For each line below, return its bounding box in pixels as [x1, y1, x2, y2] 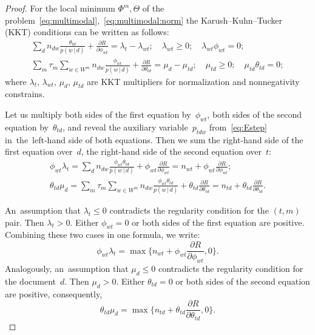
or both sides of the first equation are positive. [132, 215, 305, 228]
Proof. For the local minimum [5, 2, 115, 14]
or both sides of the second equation [175, 274, 310, 287]
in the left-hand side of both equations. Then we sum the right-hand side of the [5, 133, 303, 146]
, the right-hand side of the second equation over [81, 145, 262, 158]
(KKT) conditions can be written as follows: [5, 25, 169, 38]
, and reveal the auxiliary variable [62, 120, 188, 133]
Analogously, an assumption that [5, 262, 129, 274]
